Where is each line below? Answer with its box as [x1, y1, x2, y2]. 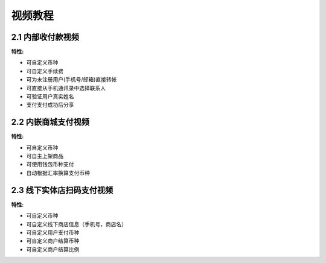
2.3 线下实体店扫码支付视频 [11, 185, 113, 195]
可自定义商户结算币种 [26, 237, 80, 244]
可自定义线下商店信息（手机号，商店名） [26, 220, 127, 227]
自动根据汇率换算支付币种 [26, 169, 90, 176]
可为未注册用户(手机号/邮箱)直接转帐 [26, 76, 117, 83]
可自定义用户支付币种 [26, 229, 80, 236]
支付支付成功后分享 [26, 101, 74, 109]
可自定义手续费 [26, 67, 63, 75]
